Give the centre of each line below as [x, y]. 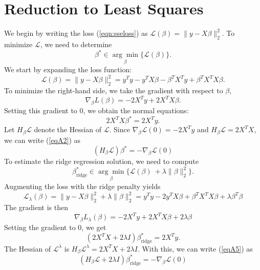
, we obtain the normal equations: [136, 110]
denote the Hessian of [68, 129]
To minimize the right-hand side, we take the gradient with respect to [114, 90]
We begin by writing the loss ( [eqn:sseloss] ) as [76, 33]
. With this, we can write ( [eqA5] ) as [195, 248]
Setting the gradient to [40, 227]
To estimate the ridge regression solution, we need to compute [101, 161]
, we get [94, 227]
